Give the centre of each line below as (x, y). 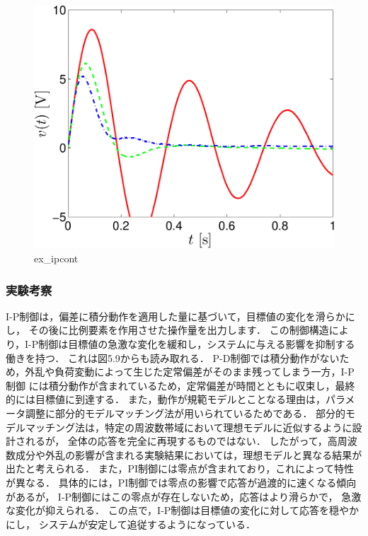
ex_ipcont (56, 258)
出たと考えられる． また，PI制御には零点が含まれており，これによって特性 (180, 468)
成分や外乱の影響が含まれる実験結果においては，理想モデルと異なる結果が (189, 454)
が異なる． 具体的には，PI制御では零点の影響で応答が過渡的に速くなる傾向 (181, 482)
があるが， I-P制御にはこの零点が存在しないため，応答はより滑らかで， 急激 (184, 496)
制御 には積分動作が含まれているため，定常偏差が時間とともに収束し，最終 (180, 385)
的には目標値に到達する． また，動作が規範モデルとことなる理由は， (166, 399)
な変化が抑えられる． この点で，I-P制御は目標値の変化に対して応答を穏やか (182, 510)
